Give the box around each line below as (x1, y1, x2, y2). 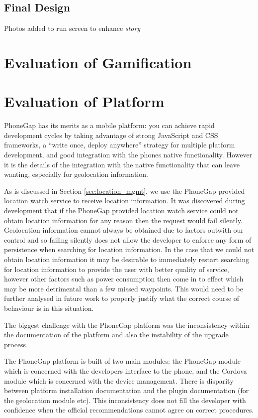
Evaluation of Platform (4, 91, 165, 112)
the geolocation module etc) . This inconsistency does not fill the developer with (4, 395, 246, 405)
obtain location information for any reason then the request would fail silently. (4, 215, 243, 225)
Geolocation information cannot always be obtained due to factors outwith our (4, 225, 244, 235)
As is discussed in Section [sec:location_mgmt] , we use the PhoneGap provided (4, 185, 245, 196)
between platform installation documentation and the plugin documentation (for (4, 385, 249, 396)
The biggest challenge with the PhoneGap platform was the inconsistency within (4, 319, 250, 330)
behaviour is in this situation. (4, 302, 94, 313)
